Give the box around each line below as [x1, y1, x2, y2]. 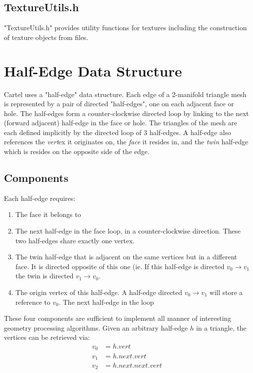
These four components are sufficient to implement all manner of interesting [4, 313, 232, 323]
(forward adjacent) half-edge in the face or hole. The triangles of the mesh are [4, 118, 237, 128]
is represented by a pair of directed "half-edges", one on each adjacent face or [4, 98, 234, 109]
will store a [210, 287, 243, 297]
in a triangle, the [196, 322, 247, 333]
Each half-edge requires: [4, 193, 76, 203]
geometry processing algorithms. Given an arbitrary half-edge [4, 322, 188, 333]
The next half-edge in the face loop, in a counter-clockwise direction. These [15, 226, 241, 236]
